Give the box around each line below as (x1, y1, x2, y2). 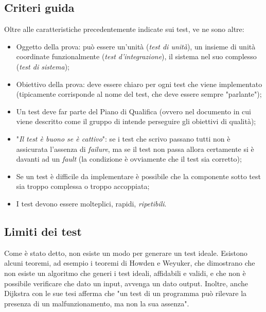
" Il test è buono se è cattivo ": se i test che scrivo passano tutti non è (16, 133, 230, 144)
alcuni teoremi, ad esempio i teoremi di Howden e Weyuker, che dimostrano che (4, 257, 255, 268)
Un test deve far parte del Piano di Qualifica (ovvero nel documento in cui (16, 106, 251, 116)
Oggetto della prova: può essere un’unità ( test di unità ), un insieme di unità (16, 41, 256, 51)
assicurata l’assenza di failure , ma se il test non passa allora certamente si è (16, 143, 254, 154)
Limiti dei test (4, 223, 82, 239)
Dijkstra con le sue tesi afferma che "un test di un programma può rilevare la (4, 288, 247, 299)
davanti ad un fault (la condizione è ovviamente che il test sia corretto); (16, 153, 242, 164)
